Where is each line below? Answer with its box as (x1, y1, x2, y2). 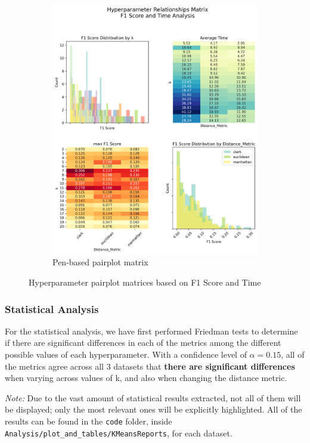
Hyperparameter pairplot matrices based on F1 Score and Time (29, 276, 261, 289)
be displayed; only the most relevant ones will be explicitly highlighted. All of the (5, 403, 302, 416)
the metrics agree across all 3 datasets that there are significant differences (5, 360, 295, 372)
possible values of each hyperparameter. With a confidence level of (5, 348, 247, 361)
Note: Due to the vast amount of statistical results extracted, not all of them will (5, 391, 301, 404)
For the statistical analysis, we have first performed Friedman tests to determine (5, 324, 298, 337)
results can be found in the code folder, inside (5, 415, 172, 427)
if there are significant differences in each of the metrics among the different (5, 336, 281, 349)
